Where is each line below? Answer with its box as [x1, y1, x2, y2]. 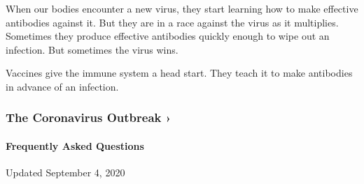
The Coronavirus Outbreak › [6, 109, 171, 126]
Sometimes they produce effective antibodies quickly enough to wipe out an [6, 29, 330, 43]
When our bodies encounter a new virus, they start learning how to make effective [6, 1, 358, 15]
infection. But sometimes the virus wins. [6, 42, 178, 56]
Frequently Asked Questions [6, 139, 144, 153]
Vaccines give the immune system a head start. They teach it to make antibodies [6, 66, 353, 80]
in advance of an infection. [6, 79, 119, 93]
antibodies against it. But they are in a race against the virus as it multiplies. [6, 15, 339, 29]
